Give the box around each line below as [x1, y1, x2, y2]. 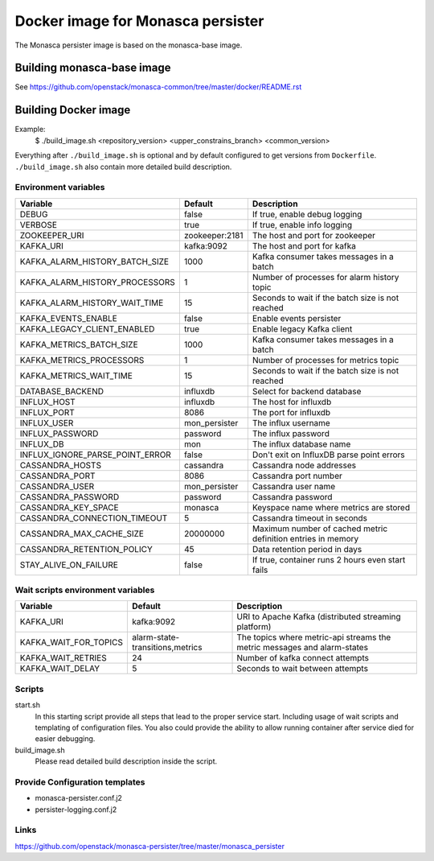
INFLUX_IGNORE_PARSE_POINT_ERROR [19, 449, 172, 460]
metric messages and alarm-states [236, 642, 369, 653]
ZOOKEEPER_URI [19, 229, 84, 241]
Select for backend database [252, 385, 362, 397]
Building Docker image [14, 103, 131, 117]
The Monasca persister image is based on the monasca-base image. [14, 40, 243, 50]
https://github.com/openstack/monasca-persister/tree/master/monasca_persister [14, 841, 285, 851]
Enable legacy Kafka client [252, 323, 353, 334]
